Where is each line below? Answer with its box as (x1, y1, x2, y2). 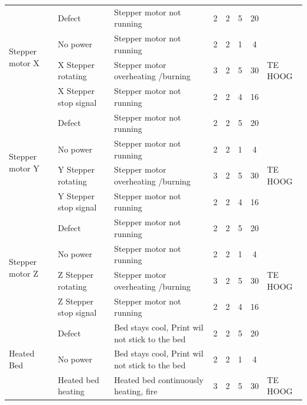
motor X (9, 57, 40, 69)
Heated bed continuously (114, 373, 204, 385)
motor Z (9, 267, 38, 279)
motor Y (9, 161, 40, 174)
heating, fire (114, 385, 158, 397)
